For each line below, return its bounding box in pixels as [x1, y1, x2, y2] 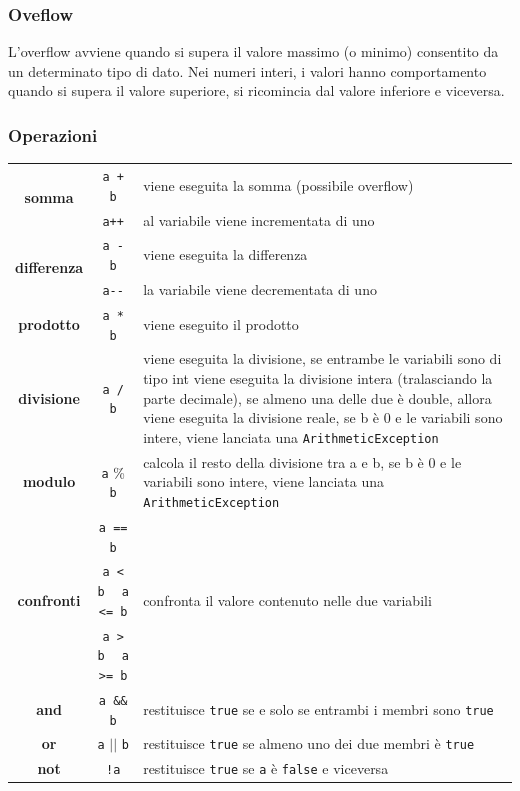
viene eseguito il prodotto [143, 313, 299, 334]
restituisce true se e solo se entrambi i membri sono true [143, 698, 494, 719]
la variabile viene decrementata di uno [143, 279, 377, 300]
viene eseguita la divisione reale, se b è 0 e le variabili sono [143, 407, 503, 428]
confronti [17, 589, 81, 610]
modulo [22, 471, 76, 492]
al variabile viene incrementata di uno [143, 209, 375, 230]
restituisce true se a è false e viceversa [143, 758, 389, 779]
